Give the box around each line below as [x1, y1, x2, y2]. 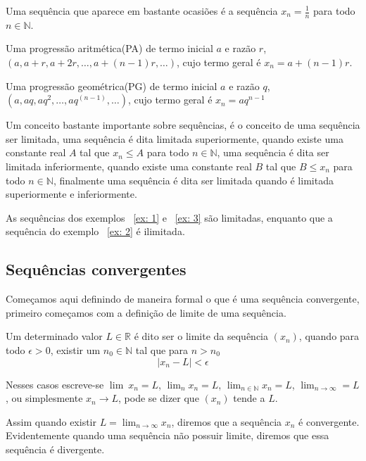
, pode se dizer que [118, 391, 199, 405]
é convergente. [298, 414, 360, 429]
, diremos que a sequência [171, 414, 282, 429]
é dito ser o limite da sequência [134, 329, 269, 343]
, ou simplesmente [6, 391, 83, 405]
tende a [233, 391, 265, 405]
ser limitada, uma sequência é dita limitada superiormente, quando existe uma [6, 131, 343, 146]
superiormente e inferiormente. [6, 187, 137, 201]
